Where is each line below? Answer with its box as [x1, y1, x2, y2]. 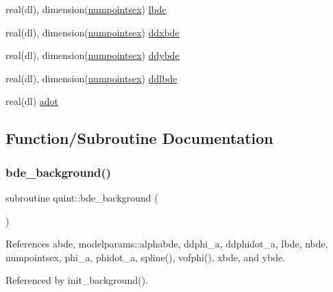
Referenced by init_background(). [5, 273, 148, 287]
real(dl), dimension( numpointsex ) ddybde [5, 48, 180, 62]
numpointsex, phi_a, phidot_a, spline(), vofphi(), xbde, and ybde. [5, 250, 286, 264]
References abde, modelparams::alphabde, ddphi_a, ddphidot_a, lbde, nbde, [5, 236, 328, 251]
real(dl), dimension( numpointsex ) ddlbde [5, 71, 177, 85]
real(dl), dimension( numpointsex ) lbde [5, 2, 166, 16]
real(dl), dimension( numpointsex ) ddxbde [5, 25, 180, 39]
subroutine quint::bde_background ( [5, 190, 158, 204]
